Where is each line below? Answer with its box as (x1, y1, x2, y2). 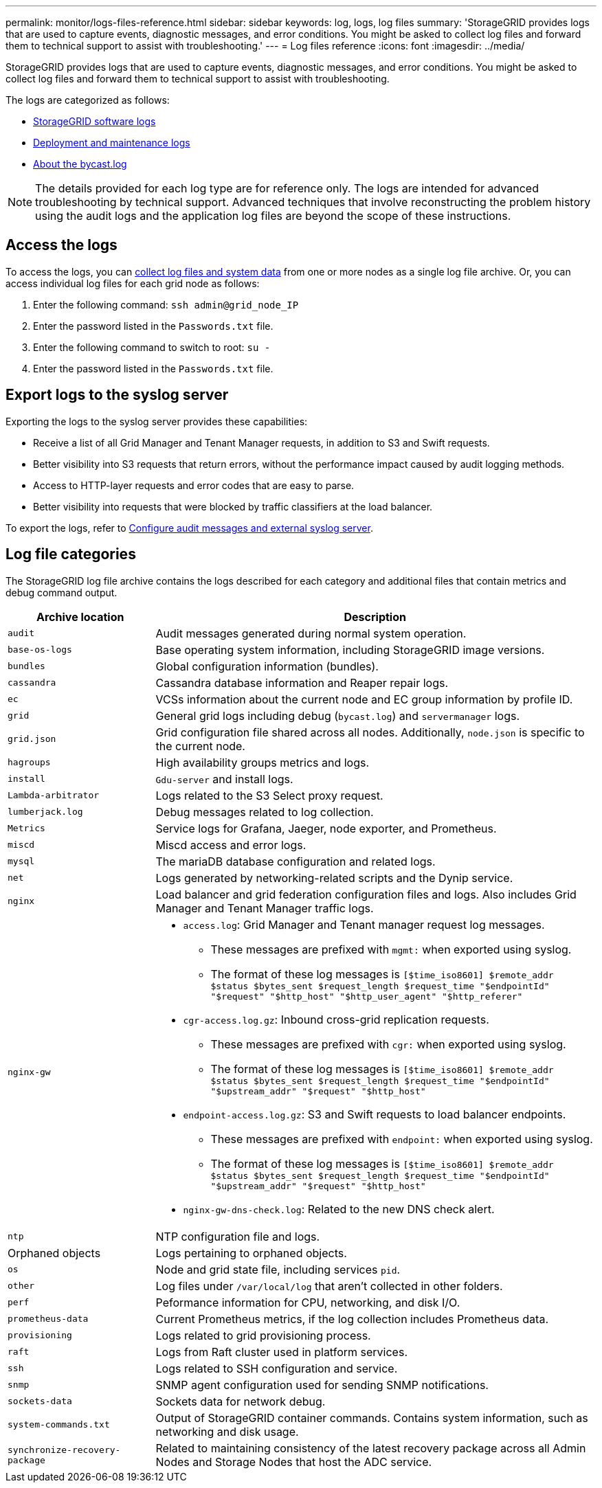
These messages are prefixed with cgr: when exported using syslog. (210, 1037, 566, 1051)
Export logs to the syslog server (5, 386, 229, 404)
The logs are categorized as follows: (5, 94, 170, 106)
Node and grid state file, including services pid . (155, 1262, 401, 1276)
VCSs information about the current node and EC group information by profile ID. (155, 692, 573, 706)
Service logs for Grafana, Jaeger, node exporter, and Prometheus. (155, 821, 497, 835)
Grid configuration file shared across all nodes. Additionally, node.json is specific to (155, 725, 585, 739)
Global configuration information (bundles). (155, 659, 379, 673)
